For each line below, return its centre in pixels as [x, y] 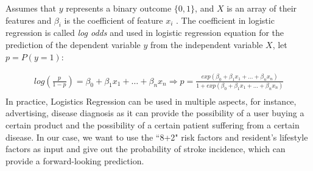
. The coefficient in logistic [225, 20]
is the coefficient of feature [114, 20]
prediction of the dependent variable [73, 44]
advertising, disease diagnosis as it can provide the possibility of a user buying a [155, 113]
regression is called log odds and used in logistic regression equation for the [145, 33]
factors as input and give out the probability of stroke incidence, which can [146, 149]
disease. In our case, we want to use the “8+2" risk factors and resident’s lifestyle [157, 137]
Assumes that [31, 8]
